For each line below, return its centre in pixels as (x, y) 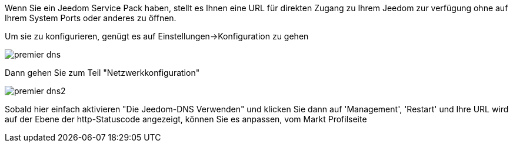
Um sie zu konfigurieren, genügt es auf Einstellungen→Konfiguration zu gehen (157, 36)
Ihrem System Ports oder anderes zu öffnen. (91, 18)
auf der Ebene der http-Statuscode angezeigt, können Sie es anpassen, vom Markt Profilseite (186, 119)
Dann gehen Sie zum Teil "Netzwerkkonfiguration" (102, 73)
